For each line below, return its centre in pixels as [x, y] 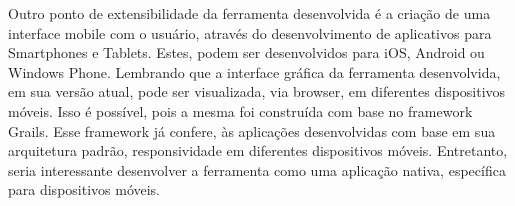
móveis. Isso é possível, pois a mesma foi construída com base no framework [240, 110]
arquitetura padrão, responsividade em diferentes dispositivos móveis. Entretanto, [258, 150]
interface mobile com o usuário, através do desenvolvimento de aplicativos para [250, 32]
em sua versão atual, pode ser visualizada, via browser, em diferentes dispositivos [257, 91]
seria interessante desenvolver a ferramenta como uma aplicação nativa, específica [257, 169]
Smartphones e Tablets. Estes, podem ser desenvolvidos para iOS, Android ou [246, 52]
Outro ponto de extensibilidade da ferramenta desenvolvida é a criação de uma [249, 13]
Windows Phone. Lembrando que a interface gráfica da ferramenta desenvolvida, [254, 71]
